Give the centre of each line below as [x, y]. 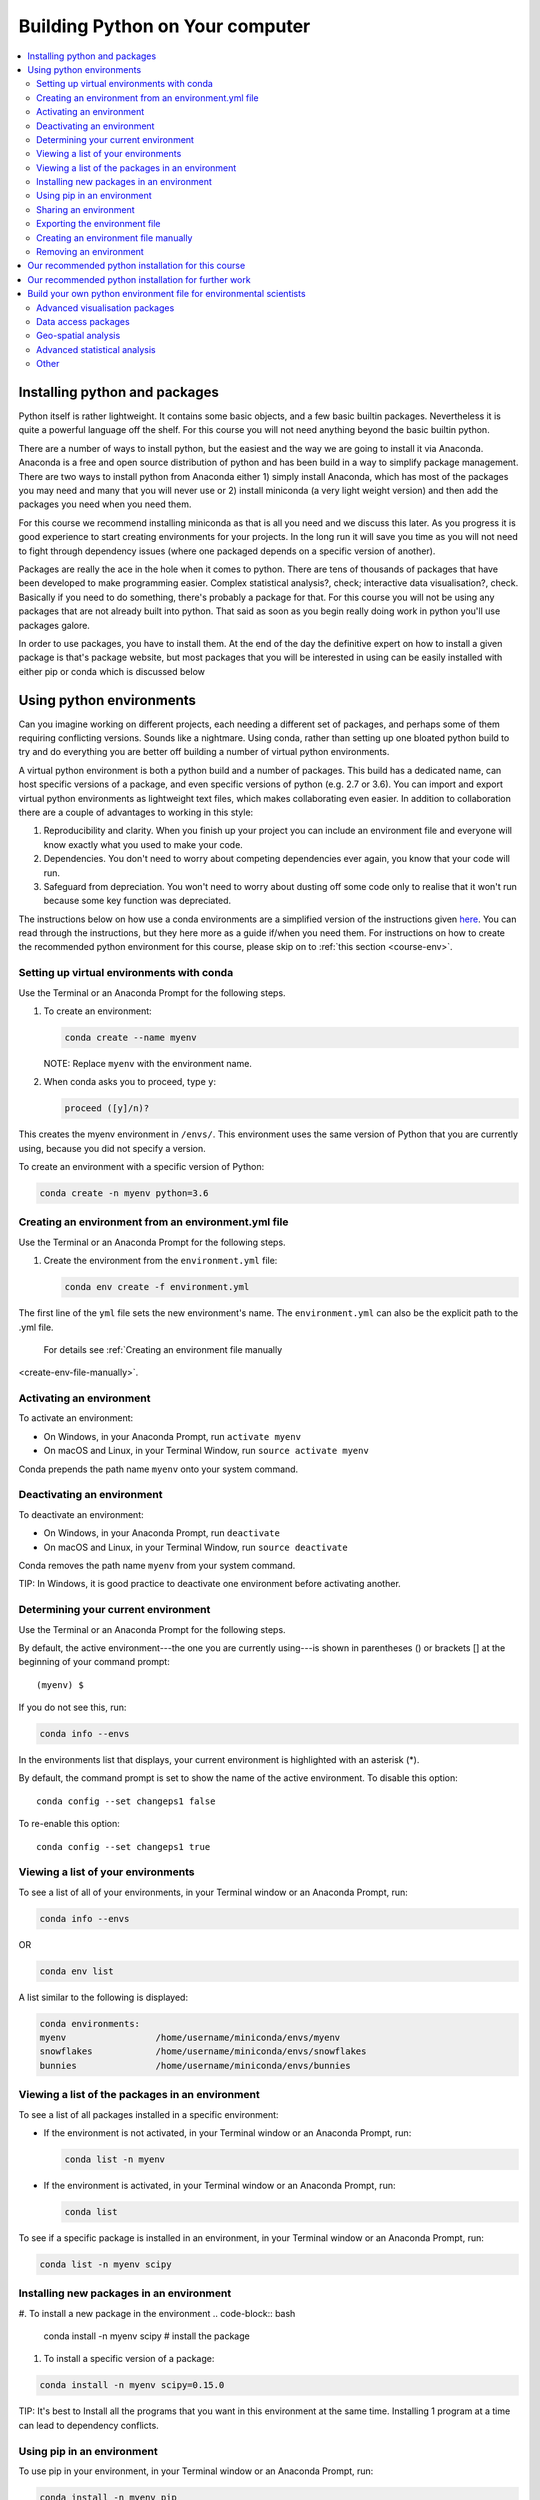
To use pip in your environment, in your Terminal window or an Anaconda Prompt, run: [196, 2471]
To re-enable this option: [69, 1824]
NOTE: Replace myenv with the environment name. [147, 1063]
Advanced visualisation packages [105, 307]
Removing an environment [90, 252]
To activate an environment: [76, 1418]
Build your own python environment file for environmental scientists [166, 294]
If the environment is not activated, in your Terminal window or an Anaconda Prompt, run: [227, 2132]
